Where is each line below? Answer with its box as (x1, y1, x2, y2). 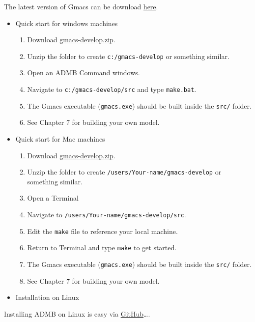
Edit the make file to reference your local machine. (27, 226, 178, 236)
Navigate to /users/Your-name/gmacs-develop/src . (27, 209, 186, 219)
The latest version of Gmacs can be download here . (4, 1, 158, 11)
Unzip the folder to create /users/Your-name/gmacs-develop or (27, 167, 222, 177)
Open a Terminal (27, 193, 79, 203)
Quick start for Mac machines (15, 133, 105, 144)
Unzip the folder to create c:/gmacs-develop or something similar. (27, 51, 229, 61)
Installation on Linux (15, 292, 79, 302)
